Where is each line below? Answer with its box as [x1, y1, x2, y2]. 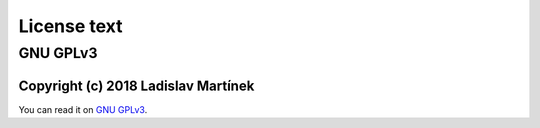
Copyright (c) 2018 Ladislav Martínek [18, 77, 255, 94]
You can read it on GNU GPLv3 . [18, 103, 148, 115]
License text [18, 15, 123, 37]
